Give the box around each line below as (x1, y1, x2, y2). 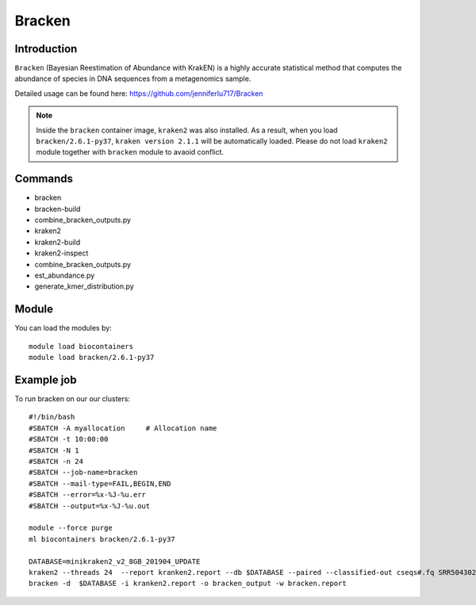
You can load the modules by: (14, 324, 113, 333)
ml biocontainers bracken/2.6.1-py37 (29, 534, 176, 543)
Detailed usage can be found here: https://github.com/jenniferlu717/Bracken (14, 88, 263, 98)
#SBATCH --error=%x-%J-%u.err (29, 490, 147, 500)
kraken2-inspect (34, 248, 89, 258)
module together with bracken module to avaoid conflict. (36, 147, 225, 157)
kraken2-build (34, 237, 81, 247)
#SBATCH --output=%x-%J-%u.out (29, 501, 151, 511)
